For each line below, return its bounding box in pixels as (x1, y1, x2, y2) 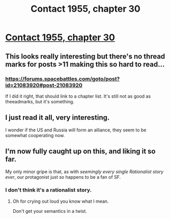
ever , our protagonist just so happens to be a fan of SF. (5, 174, 121, 180)
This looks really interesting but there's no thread (5, 52, 165, 61)
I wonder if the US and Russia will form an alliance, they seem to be (5, 127, 147, 133)
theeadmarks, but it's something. (5, 98, 75, 104)
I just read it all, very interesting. (5, 113, 110, 122)
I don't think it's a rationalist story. (5, 186, 92, 194)
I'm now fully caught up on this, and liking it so (5, 147, 156, 156)
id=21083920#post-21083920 (5, 81, 83, 89)
